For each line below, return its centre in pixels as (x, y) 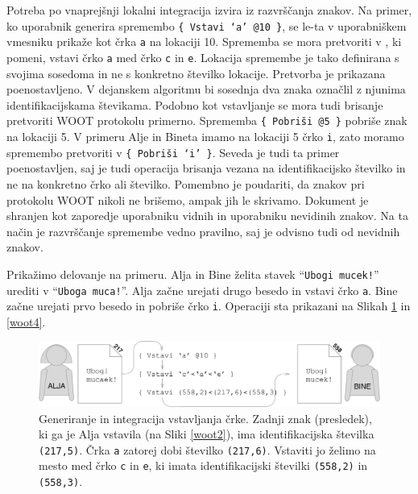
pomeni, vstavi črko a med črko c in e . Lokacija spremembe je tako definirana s (203, 57)
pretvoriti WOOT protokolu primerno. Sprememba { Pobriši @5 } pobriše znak (207, 120)
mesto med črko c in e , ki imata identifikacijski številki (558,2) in (203, 465)
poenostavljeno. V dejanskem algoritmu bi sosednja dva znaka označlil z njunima (206, 89)
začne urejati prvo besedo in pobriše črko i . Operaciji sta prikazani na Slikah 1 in (209, 306)
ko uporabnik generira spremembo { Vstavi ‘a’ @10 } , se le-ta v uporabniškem (207, 25)
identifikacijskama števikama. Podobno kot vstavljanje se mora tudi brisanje (195, 104)
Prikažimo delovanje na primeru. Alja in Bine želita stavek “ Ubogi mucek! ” (193, 274)
